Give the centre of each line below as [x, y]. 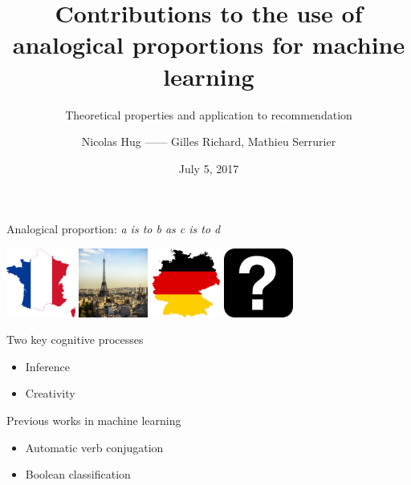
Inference [48, 366]
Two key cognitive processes [75, 339]
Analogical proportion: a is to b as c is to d [114, 229]
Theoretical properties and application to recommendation [209, 114]
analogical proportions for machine [209, 44]
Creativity [50, 393]
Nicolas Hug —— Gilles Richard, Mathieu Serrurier [209, 141]
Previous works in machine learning [94, 420]
